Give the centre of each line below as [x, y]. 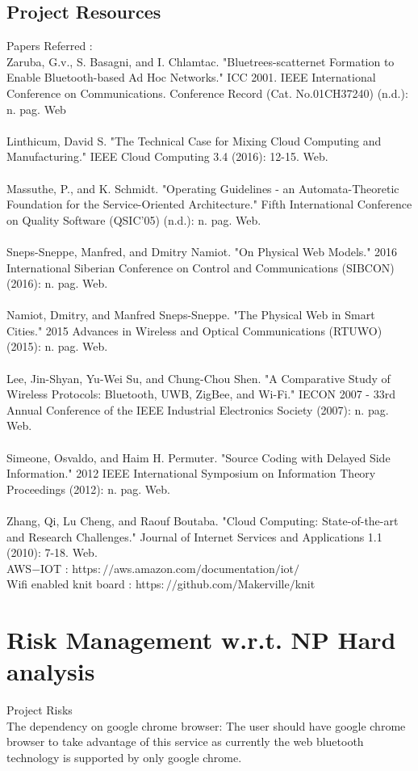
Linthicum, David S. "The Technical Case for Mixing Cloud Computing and [194, 140]
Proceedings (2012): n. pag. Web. [88, 489]
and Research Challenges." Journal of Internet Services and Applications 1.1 [194, 536]
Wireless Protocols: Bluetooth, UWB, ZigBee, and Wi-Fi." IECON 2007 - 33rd [201, 394]
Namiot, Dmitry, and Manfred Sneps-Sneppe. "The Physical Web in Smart [191, 315]
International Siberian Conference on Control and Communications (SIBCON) [201, 267]
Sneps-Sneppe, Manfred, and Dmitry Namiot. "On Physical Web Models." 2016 [202, 251]
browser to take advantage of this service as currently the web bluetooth [185, 742]
